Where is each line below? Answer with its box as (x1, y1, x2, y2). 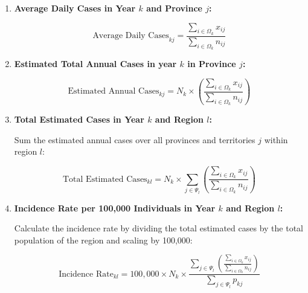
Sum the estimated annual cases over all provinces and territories (14, 133, 255, 146)
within (264, 133, 288, 146)
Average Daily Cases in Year (14, 2, 136, 14)
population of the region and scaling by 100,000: (14, 233, 193, 246)
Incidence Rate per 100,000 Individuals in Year (14, 201, 216, 214)
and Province (146, 2, 202, 14)
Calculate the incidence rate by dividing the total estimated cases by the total (14, 222, 303, 234)
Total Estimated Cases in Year (14, 113, 144, 126)
